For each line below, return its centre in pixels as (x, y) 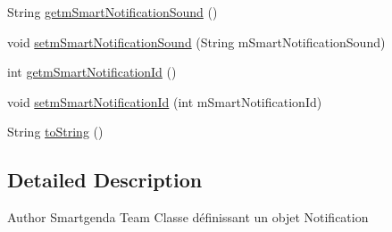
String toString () (55, 132)
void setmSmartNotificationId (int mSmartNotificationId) (165, 101)
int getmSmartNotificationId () (92, 72)
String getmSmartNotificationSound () (113, 12)
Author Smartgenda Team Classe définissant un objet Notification (188, 217)
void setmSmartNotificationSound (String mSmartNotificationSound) (196, 41)
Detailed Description (105, 180)
